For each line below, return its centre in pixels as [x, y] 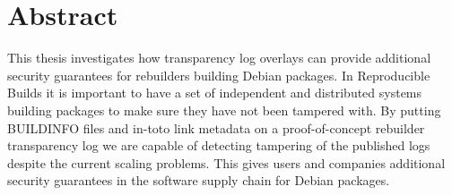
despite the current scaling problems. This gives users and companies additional [226, 162]
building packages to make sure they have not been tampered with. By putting [224, 110]
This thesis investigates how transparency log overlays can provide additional [219, 58]
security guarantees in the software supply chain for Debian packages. [199, 180]
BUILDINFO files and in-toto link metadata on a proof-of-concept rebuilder [216, 127]
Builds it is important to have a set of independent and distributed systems [215, 93]
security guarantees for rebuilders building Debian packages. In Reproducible [219, 75]
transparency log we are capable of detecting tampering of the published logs [219, 145]
